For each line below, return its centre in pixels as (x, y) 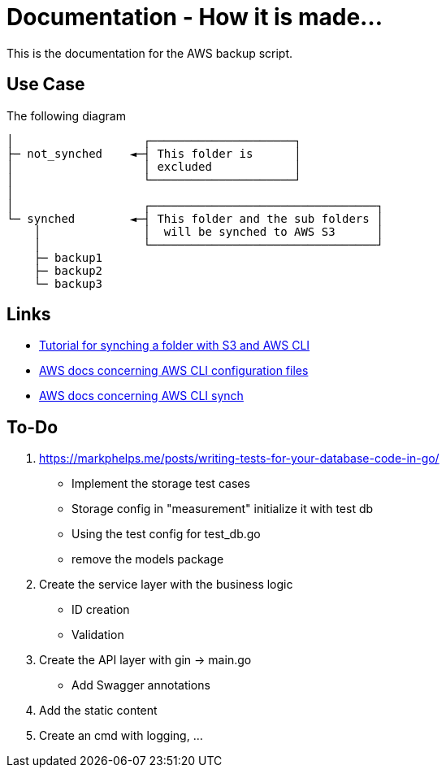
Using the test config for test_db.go (166, 534)
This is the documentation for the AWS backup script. (150, 53)
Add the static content (98, 711)
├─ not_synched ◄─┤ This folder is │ (154, 153)
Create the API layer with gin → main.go (145, 660)
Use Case (46, 85)
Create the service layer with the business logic (166, 585)
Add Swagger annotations (141, 685)
